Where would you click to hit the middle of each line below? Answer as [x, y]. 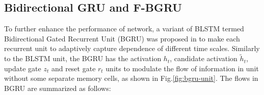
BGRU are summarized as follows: [58, 88]
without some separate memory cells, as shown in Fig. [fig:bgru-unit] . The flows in [131, 78]
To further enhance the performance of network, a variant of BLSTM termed [124, 29]
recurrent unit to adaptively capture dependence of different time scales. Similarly [132, 48]
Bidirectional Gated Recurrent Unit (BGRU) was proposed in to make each [122, 38]
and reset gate [73, 68]
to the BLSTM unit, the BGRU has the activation [83, 58]
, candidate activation [204, 58]
